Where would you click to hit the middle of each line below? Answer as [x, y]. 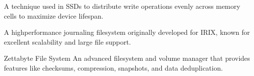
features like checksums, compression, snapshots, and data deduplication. [114, 67]
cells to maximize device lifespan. [54, 15]
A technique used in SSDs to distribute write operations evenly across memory [122, 6]
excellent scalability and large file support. [67, 41]
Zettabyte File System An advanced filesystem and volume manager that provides [127, 58]
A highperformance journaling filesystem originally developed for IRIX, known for [127, 32]
